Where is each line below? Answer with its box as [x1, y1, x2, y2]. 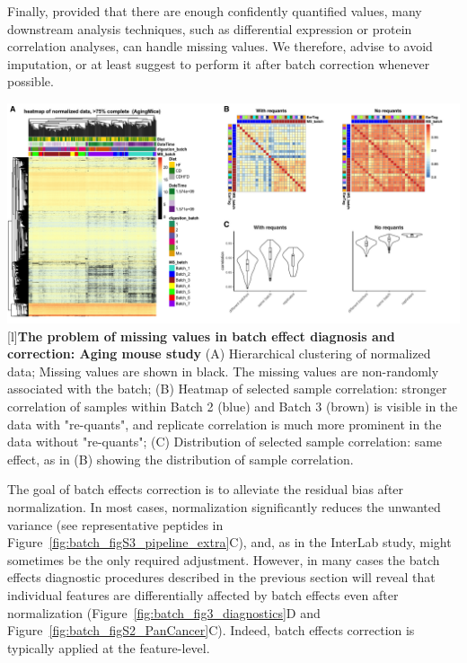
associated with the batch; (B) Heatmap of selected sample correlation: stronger [7, 379, 447, 398]
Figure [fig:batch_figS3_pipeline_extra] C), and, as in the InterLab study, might [7, 533, 452, 552]
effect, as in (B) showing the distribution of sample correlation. [7, 449, 354, 468]
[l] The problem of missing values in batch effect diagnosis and [7, 326, 395, 345]
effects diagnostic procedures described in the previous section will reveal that [7, 568, 436, 587]
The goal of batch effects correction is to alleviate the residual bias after [7, 480, 404, 499]
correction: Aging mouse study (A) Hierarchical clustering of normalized [7, 344, 431, 363]
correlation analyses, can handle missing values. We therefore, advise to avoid [7, 37, 433, 56]
